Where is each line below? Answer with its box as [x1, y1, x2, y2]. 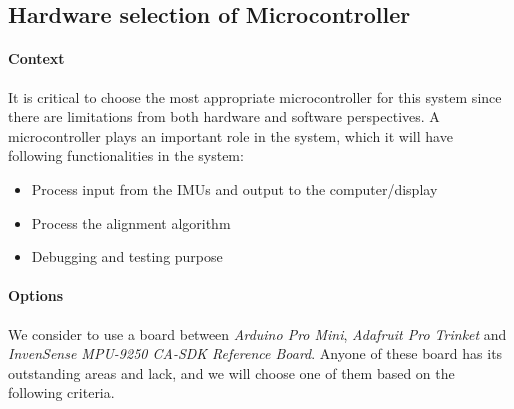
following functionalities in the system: [8, 145, 244, 166]
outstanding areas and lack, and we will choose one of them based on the [8, 362, 455, 383]
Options [8, 285, 64, 306]
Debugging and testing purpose [31, 246, 223, 267]
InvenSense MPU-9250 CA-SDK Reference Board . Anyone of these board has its [8, 343, 503, 364]
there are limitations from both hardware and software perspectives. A [8, 106, 440, 127]
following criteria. [8, 382, 115, 403]
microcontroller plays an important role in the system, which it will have [8, 125, 453, 146]
